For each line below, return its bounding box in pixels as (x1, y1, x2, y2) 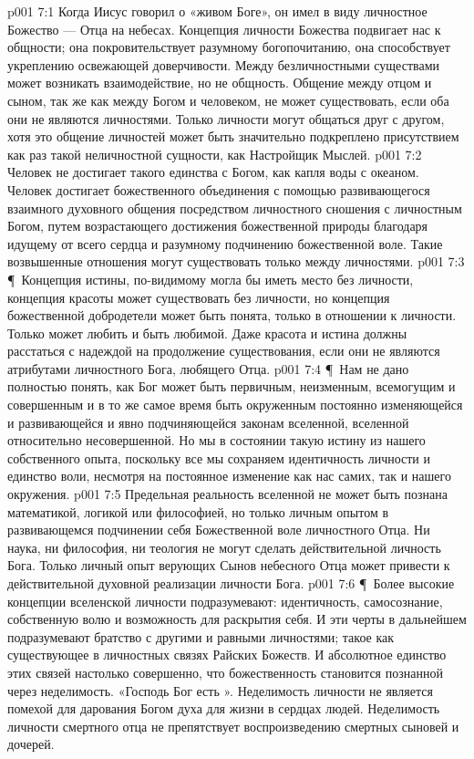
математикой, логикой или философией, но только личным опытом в (7, 502, 389, 521)
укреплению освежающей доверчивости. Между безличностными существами (7, 55, 439, 74)
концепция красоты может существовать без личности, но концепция (7, 287, 390, 307)
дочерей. (7, 734, 55, 754)
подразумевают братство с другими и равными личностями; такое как (7, 627, 395, 646)
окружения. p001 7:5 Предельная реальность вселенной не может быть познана (7, 484, 448, 504)
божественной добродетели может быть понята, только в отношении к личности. (7, 306, 457, 325)
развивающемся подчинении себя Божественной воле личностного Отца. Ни (7, 520, 430, 539)
